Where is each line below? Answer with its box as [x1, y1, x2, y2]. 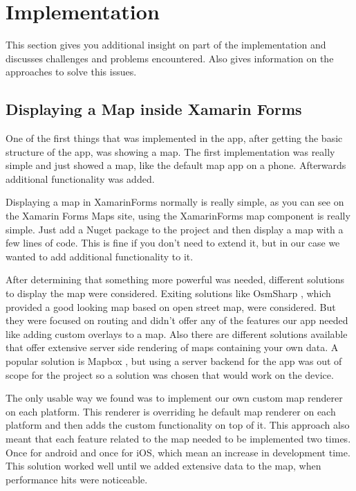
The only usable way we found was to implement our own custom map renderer [6, 391, 343, 405]
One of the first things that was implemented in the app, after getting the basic [6, 131, 343, 145]
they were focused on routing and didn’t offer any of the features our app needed [6, 313, 348, 328]
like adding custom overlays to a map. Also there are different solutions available [6, 326, 348, 341]
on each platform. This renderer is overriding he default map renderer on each [6, 404, 336, 418]
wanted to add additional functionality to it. [6, 249, 194, 263]
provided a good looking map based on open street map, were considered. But [6, 299, 336, 314]
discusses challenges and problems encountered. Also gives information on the [6, 51, 334, 65]
